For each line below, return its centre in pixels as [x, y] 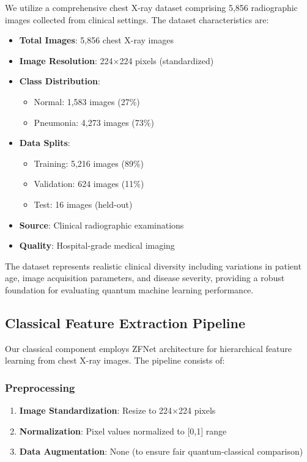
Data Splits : [45, 143]
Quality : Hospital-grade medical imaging [97, 245]
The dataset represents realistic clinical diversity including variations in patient [153, 266]
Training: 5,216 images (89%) [89, 163]
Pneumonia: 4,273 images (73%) [94, 122]
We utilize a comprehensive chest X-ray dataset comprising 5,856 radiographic [151, 7]
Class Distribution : [60, 81]
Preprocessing [40, 387]
